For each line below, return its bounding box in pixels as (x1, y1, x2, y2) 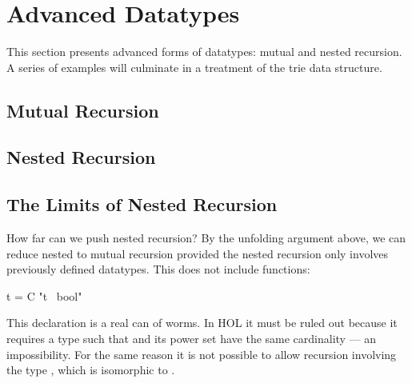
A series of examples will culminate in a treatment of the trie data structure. (6, 58, 382, 75)
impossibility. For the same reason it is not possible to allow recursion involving (6, 345, 397, 362)
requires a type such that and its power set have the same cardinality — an (6, 330, 377, 347)
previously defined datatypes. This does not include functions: (6, 261, 310, 277)
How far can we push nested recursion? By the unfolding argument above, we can (6, 229, 406, 246)
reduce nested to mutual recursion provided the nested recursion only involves (6, 245, 389, 261)
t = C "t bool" (6, 287, 82, 304)
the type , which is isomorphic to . (6, 361, 175, 378)
